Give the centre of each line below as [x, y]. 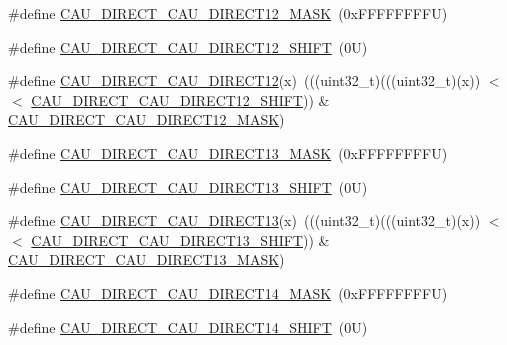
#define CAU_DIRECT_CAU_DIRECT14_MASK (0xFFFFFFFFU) [228, 292]
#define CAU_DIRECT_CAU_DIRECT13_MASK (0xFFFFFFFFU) [228, 152]
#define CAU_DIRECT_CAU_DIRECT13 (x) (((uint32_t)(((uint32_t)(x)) [244, 220]
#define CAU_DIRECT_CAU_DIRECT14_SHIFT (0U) [188, 326]
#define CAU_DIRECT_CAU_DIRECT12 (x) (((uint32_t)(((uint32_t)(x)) [244, 80]
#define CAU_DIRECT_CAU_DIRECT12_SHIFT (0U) [188, 46]
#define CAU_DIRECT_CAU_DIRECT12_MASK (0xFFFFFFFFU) [228, 13]
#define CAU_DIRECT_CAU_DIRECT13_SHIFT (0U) [188, 186]
